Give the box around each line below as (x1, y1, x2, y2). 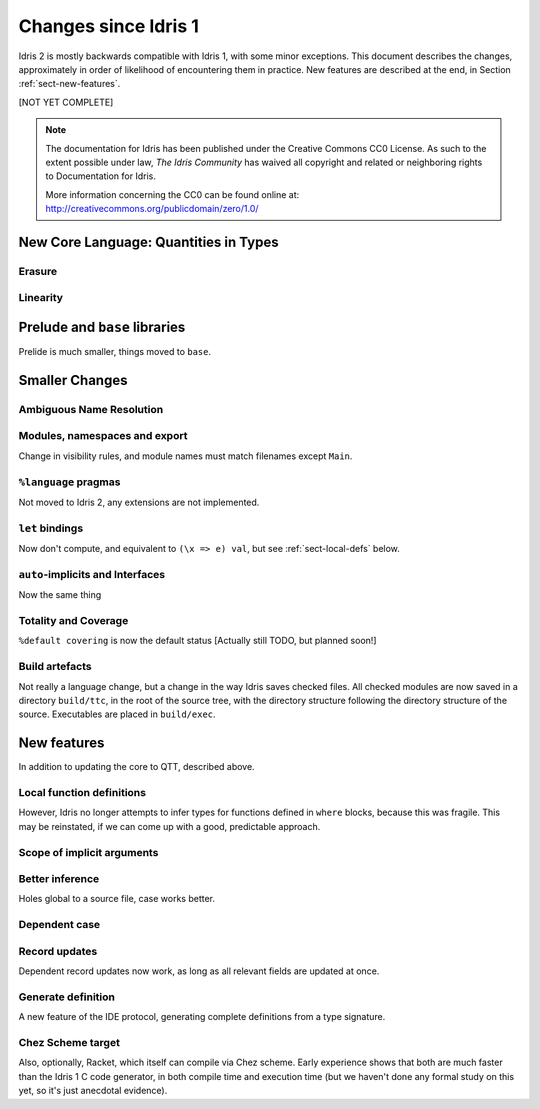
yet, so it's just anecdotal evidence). (18, 1085, 168, 1097)
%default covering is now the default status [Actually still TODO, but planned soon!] (18, 635, 377, 647)
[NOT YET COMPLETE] (18, 96, 114, 108)
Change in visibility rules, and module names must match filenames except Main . (18, 450, 353, 462)
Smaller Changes (18, 371, 128, 389)
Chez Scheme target (18, 1036, 120, 1050)
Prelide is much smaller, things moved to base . (18, 346, 212, 358)
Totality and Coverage (18, 614, 129, 628)
